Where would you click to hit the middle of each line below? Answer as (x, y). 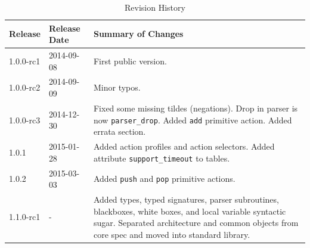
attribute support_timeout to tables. (162, 158)
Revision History (155, 7)
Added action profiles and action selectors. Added (184, 146)
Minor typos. (117, 87)
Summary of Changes (138, 34)
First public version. (130, 61)
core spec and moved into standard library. (172, 234)
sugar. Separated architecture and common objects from (196, 223)
